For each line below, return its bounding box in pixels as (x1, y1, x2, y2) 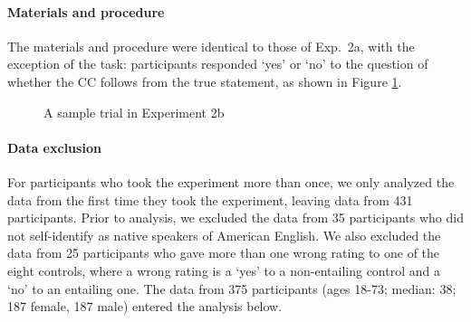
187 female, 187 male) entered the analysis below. (7, 297, 283, 316)
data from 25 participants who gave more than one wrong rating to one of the (7, 243, 440, 262)
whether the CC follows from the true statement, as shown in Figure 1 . (7, 71, 402, 90)
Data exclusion (7, 137, 101, 156)
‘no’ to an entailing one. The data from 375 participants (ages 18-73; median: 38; (7, 279, 457, 298)
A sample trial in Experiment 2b (43, 102, 225, 121)
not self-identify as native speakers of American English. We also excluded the (7, 225, 441, 244)
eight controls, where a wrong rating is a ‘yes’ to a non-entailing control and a (7, 260, 440, 279)
